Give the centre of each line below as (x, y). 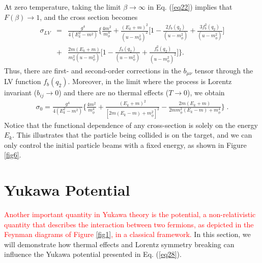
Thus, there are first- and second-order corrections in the (93, 70)
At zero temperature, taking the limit (63, 7)
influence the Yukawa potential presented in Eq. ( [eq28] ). (93, 254)
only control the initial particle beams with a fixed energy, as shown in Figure (125, 144)
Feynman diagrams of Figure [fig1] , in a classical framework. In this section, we (127, 234)
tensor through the (224, 70)
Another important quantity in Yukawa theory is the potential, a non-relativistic (130, 214)
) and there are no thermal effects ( (114, 93)
